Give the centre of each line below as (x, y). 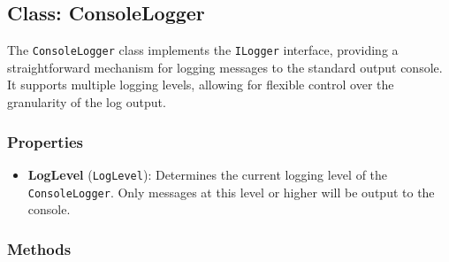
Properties (45, 141)
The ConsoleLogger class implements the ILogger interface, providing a (203, 50)
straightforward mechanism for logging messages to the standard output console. (225, 67)
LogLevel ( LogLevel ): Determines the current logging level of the (208, 174)
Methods (39, 248)
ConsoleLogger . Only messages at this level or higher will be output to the (231, 192)
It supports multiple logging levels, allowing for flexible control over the (201, 85)
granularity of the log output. (87, 102)
